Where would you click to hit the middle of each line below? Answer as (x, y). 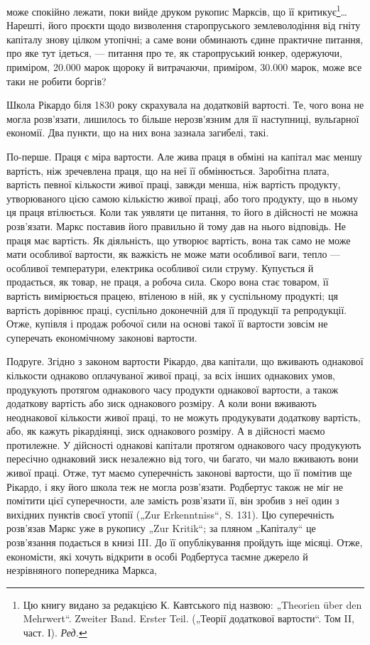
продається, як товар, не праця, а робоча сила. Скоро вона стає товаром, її (168, 282)
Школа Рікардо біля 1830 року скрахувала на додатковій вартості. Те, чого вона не (185, 105)
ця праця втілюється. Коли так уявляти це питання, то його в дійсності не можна (183, 212)
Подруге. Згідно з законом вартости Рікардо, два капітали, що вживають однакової (185, 361)
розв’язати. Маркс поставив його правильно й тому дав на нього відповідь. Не (176, 226)
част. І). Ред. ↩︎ (55, 632)
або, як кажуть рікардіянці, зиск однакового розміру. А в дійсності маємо (166, 431)
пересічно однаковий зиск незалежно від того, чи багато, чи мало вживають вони (183, 459)
